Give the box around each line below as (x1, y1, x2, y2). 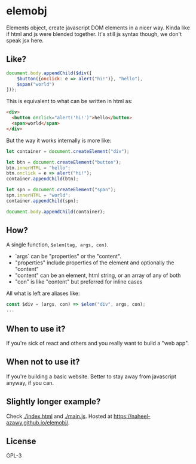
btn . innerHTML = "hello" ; (6, 165, 71, 171)
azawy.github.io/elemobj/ (6, 418, 69, 426)
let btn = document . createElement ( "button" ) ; (6, 159, 121, 165)
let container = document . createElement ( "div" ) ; (6, 148, 130, 154)
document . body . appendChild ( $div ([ (6, 70, 93, 76)
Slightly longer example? (6, 397, 101, 407)
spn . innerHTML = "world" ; (6, 192, 71, 198)
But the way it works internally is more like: (6, 137, 112, 144)
